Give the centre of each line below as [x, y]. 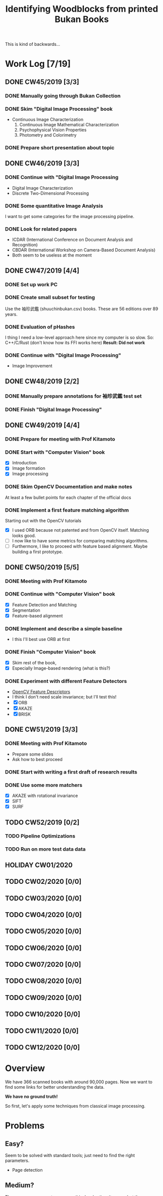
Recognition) [25, 245]
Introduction [24, 463]
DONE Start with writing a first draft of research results [71, 772]
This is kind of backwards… [33, 44]
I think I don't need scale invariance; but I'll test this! [64, 697]
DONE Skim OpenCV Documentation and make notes [69, 487]
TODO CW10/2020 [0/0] [43, 1014]
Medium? [19, 1186]
